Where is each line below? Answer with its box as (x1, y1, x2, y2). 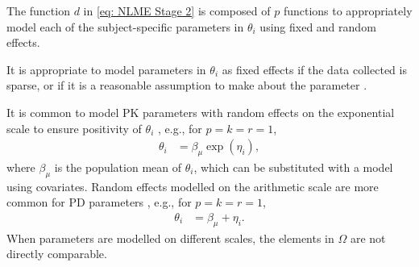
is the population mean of (54, 158, 181, 175)
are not (350, 229, 386, 246)
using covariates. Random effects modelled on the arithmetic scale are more (6, 177, 379, 194)
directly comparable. (6, 245, 107, 262)
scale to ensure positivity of (6, 119, 142, 136)
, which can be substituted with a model (193, 158, 393, 175)
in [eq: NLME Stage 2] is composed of (83, 2, 271, 19)
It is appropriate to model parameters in (6, 60, 206, 77)
